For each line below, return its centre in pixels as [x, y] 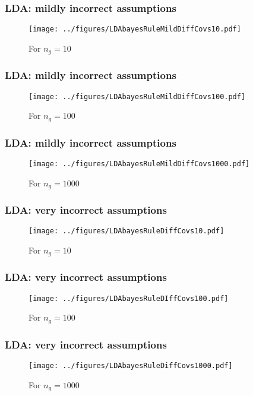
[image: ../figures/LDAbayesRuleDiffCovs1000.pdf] [131, 365]
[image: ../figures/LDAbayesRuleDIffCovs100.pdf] [129, 298]
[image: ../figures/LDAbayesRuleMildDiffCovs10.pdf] [135, 29]
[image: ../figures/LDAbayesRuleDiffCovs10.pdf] [126, 231]
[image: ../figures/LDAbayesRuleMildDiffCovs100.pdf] [137, 96]
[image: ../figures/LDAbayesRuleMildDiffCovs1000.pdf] [139, 164]
